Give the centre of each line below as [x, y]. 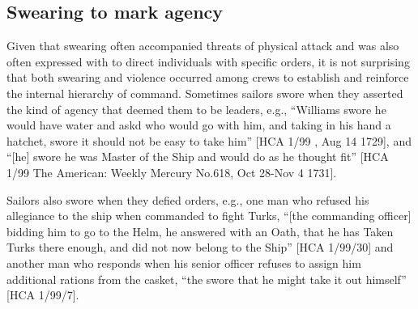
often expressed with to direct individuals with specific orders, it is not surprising [208, 61]
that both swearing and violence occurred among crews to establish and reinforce [208, 77]
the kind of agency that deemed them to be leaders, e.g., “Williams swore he [196, 109]
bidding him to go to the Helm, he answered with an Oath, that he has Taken [200, 231]
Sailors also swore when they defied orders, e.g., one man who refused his [188, 199]
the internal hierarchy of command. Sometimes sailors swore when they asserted [205, 93]
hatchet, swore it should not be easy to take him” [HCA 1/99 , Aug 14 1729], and [209, 140]
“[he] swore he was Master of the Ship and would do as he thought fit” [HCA [198, 157]
